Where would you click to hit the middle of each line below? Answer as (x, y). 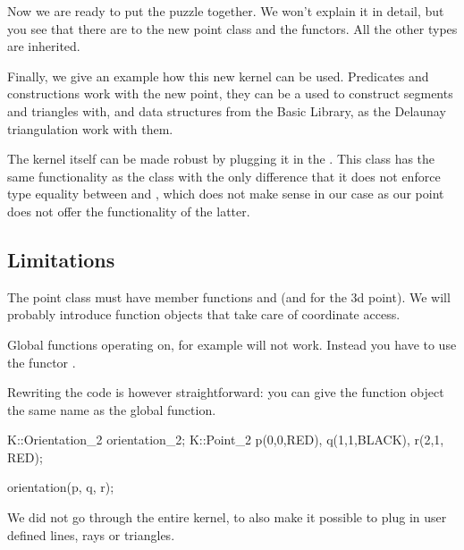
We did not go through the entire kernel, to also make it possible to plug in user (227, 517)
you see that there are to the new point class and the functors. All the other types (232, 28)
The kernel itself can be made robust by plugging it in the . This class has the (221, 159)
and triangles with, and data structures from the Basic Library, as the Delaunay (227, 110)
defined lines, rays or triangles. (91, 534)
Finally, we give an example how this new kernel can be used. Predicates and (218, 76)
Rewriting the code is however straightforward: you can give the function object (226, 392)
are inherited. (44, 46)
